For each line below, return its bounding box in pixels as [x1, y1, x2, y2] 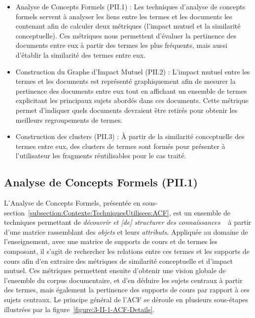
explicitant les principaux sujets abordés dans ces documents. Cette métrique [15, 95, 249, 106]
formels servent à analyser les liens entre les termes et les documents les [15, 11, 232, 21]
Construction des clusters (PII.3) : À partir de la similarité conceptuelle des [15, 131, 245, 141]
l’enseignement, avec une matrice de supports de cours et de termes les [4, 236, 218, 247]
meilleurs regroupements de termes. [15, 114, 123, 125]
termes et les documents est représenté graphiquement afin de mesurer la [15, 76, 236, 86]
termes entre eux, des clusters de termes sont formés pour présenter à [15, 141, 225, 151]
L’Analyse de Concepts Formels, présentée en [4, 198, 141, 208]
